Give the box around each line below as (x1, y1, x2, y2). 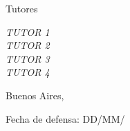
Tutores (6, 1, 38, 15)
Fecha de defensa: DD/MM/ (6, 111, 125, 125)
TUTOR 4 (6, 65, 50, 79)
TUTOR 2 (6, 38, 50, 52)
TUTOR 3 (6, 51, 50, 65)
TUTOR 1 (6, 24, 50, 39)
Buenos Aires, (6, 88, 64, 102)
